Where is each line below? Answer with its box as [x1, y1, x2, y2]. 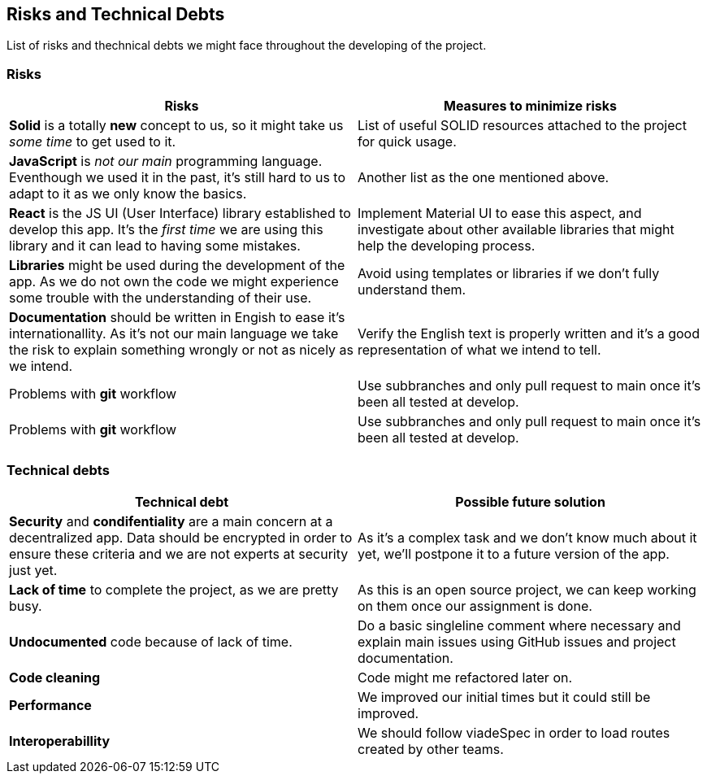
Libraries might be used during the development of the [9, 257, 345, 274]
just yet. [9, 561, 58, 578]
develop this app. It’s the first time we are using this [9, 221, 323, 238]
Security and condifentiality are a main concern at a [9, 512, 333, 529]
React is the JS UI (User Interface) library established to [9, 205, 351, 222]
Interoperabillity [9, 732, 111, 749]
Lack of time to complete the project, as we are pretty [9, 581, 339, 598]
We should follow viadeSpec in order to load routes [358, 724, 670, 741]
